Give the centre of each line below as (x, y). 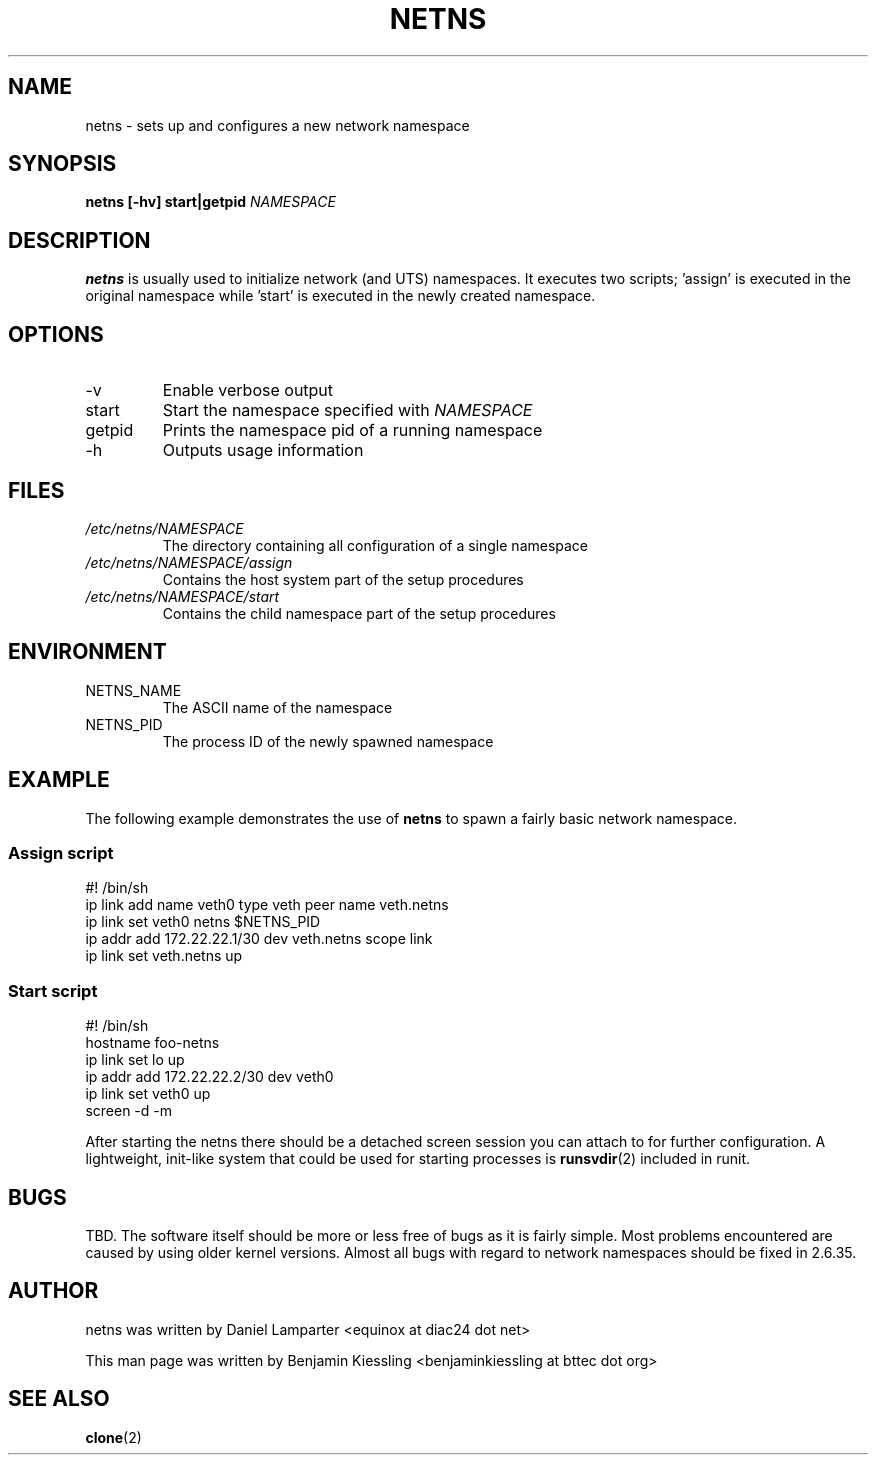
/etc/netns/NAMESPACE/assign (189, 562)
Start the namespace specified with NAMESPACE (347, 410)
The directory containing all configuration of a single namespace (375, 545)
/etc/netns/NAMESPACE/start (182, 596)
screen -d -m (129, 1111)
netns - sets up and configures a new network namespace (277, 125)
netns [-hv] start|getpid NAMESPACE (210, 202)
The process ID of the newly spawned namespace (328, 741)
